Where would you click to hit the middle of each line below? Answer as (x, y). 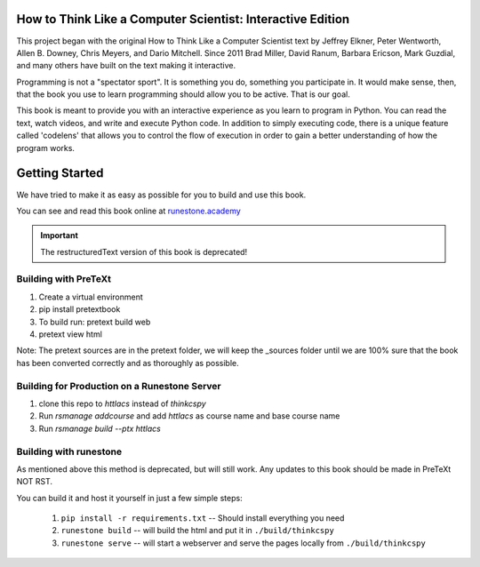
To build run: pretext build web (95, 322)
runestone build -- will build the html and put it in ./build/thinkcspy (198, 531)
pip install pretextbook (80, 309)
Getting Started (60, 173)
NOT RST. (35, 482)
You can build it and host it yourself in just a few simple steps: (130, 498)
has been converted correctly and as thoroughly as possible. (128, 363)
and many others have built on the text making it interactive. (126, 66)
